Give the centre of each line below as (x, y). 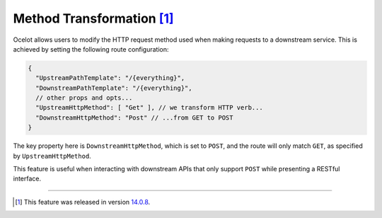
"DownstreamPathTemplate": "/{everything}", (114, 88)
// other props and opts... (84, 98)
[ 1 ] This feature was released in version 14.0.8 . (83, 202)
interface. (27, 179)
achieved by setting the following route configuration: (91, 49)
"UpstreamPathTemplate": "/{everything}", (110, 78)
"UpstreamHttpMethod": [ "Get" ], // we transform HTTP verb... (149, 108)
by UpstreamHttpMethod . (52, 156)
